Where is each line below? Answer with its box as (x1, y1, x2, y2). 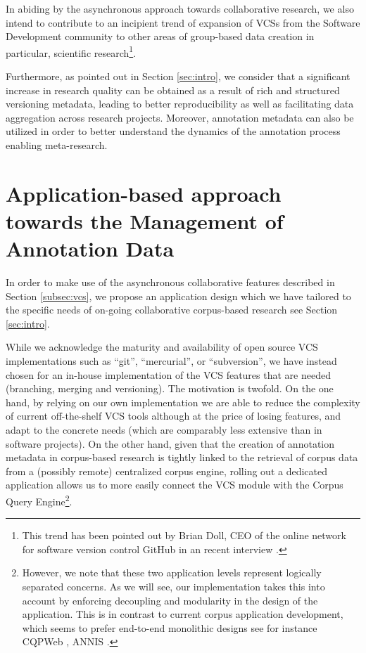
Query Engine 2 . (6, 492, 72, 508)
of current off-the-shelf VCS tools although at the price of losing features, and (6, 408, 341, 423)
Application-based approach (6, 179, 282, 207)
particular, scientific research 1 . (6, 43, 137, 60)
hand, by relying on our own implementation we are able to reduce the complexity (6, 394, 360, 409)
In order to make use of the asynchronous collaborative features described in (6, 275, 335, 290)
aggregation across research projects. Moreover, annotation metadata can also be (6, 110, 354, 124)
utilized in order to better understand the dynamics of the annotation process (6, 124, 341, 138)
